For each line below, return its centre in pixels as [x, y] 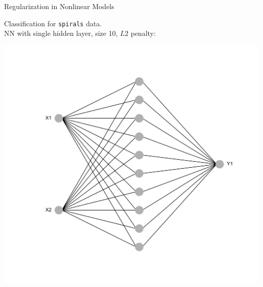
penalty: [143, 33]
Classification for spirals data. [53, 23]
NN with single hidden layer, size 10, [61, 33]
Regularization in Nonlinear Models [59, 6]
